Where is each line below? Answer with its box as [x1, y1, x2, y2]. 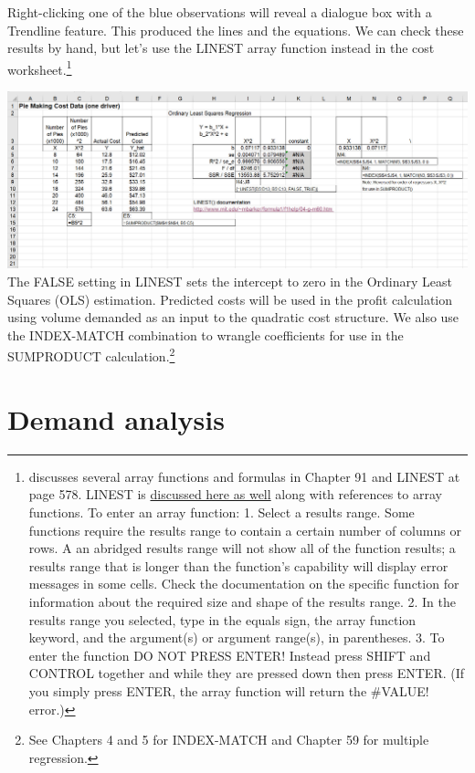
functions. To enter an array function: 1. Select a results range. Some [28, 502, 415, 521]
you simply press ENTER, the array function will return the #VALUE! [28, 681, 429, 700]
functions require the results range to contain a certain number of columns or [28, 520, 461, 539]
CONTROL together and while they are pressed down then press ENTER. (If [28, 663, 465, 683]
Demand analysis [7, 400, 225, 437]
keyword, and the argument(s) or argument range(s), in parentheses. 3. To [28, 628, 445, 647]
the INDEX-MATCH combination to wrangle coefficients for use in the [7, 325, 404, 344]
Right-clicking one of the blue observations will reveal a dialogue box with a [7, 3, 432, 21]
